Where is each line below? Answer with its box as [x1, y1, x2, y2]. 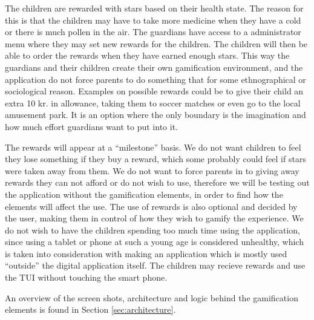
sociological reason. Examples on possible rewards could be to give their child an [5, 85, 304, 97]
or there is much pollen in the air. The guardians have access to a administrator [5, 25, 301, 38]
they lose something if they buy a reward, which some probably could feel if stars [5, 152, 306, 165]
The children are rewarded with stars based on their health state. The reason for [5, 2, 304, 14]
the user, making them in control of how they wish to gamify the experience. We [5, 212, 304, 224]
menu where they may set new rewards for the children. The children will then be [5, 37, 308, 50]
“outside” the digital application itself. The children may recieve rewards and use [5, 259, 306, 272]
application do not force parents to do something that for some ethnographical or [5, 73, 306, 85]
